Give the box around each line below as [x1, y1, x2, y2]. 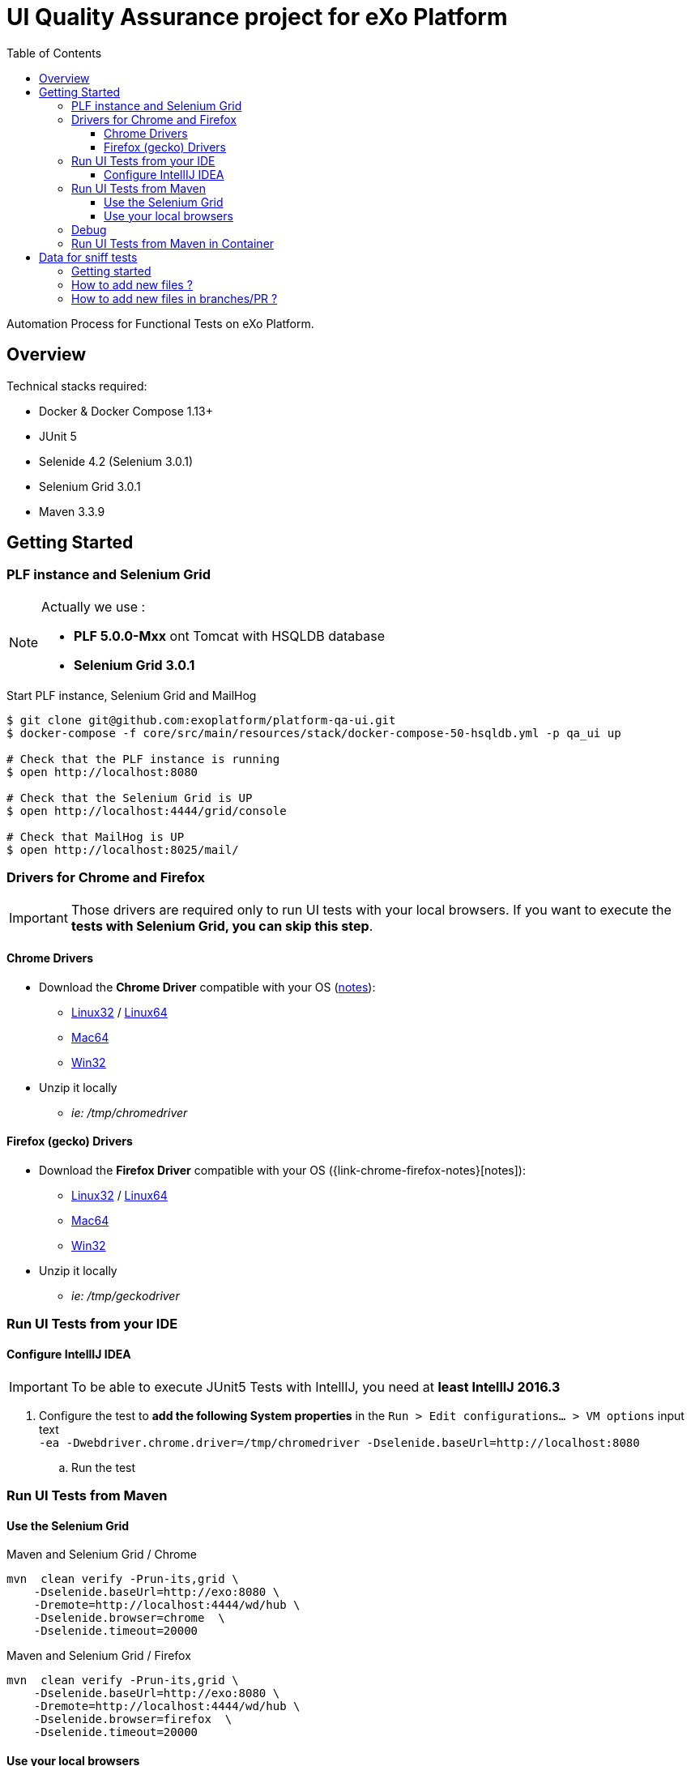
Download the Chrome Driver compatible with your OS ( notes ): [39, 979, 376, 994]
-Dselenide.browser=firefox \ [33, 1713, 232, 1726]
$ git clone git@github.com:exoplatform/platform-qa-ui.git [6, 713, 396, 727]
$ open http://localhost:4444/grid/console [6, 804, 287, 817]
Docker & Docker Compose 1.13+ [39, 403, 213, 418]
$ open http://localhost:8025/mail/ [6, 842, 239, 856]
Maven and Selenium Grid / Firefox [6, 1649, 191, 1663]
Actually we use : [41, 598, 146, 615]
